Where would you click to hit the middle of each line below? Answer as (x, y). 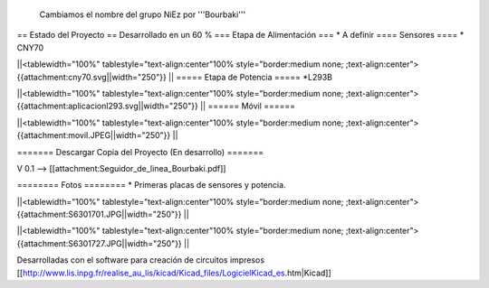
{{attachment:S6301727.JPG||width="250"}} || (103, 243)
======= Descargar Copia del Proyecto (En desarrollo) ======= (140, 152)
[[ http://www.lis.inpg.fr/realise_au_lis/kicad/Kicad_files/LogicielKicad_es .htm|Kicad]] (174, 273)
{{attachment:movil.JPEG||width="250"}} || (97, 135)
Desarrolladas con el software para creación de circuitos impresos (141, 260)
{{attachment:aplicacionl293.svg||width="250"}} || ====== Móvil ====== (156, 106)
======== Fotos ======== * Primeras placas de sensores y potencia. (151, 185)
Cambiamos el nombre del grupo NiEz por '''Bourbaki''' (143, 14)
